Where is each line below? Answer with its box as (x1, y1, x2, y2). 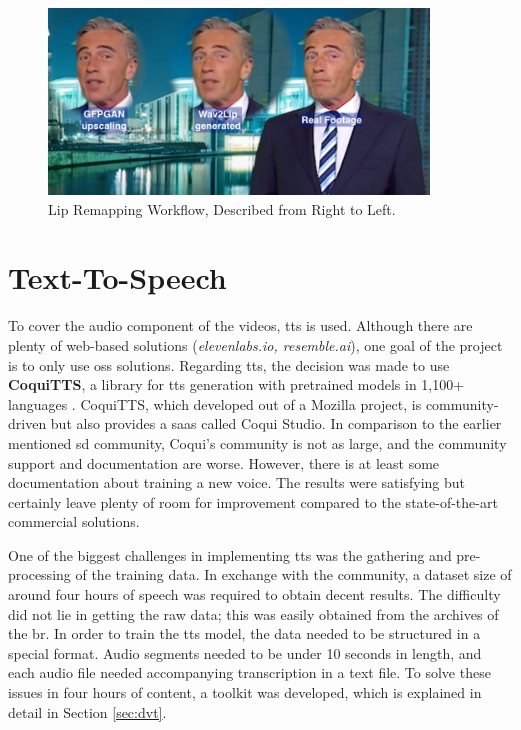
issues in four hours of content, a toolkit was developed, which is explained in (8, 682, 482, 703)
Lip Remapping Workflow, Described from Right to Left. (48, 198, 396, 219)
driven (8, 413, 47, 434)
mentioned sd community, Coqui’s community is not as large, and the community (8, 432, 507, 453)
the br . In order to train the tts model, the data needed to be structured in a (8, 623, 481, 644)
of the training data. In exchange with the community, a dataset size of (75, 564, 512, 585)
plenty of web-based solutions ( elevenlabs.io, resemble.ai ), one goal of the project (8, 334, 503, 355)
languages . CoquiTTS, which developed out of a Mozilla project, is (8, 393, 422, 414)
